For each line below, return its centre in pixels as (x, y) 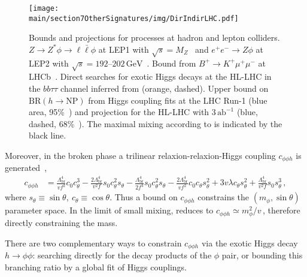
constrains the (224, 197)
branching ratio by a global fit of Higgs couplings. (96, 267)
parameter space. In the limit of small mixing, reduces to (109, 210)
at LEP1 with (124, 49)
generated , (26, 168)
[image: (44, 8)
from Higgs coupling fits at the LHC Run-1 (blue (178, 100)
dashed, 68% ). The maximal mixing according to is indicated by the (156, 123)
